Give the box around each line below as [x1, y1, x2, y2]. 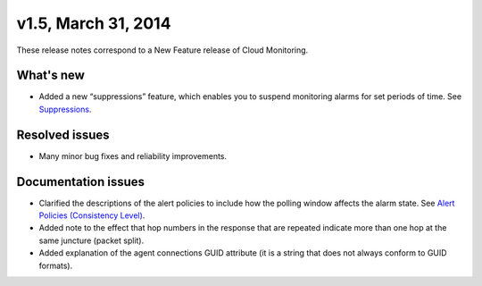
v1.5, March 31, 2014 [16, 13, 171, 33]
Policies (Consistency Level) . [38, 210, 145, 221]
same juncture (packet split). [38, 235, 145, 246]
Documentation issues [16, 174, 145, 189]
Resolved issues [16, 127, 111, 142]
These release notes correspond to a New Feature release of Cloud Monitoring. [16, 45, 309, 55]
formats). [38, 260, 73, 271]
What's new [16, 68, 85, 83]
